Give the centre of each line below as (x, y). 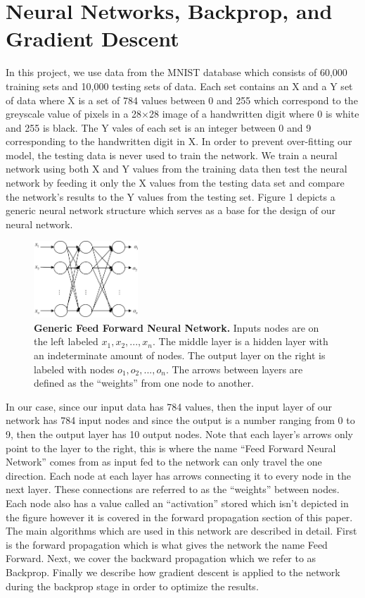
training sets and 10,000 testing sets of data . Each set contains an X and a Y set (179, 86)
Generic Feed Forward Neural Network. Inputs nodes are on (177, 327)
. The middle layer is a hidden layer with (240, 341)
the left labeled (66, 341)
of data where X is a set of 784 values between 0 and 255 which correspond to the (182, 100)
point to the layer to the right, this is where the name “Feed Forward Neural (171, 448)
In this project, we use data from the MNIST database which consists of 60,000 (177, 72)
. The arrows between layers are (234, 369)
